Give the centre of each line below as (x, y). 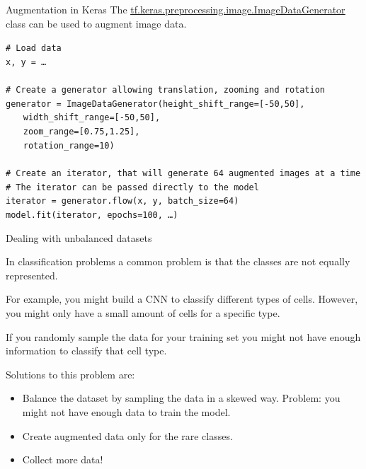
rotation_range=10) (69, 145)
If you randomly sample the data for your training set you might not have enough (183, 336)
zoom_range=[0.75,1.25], (81, 132)
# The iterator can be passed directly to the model (132, 187)
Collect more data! (63, 459)
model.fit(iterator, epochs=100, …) (92, 215)
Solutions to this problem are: (70, 374)
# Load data (34, 48)
